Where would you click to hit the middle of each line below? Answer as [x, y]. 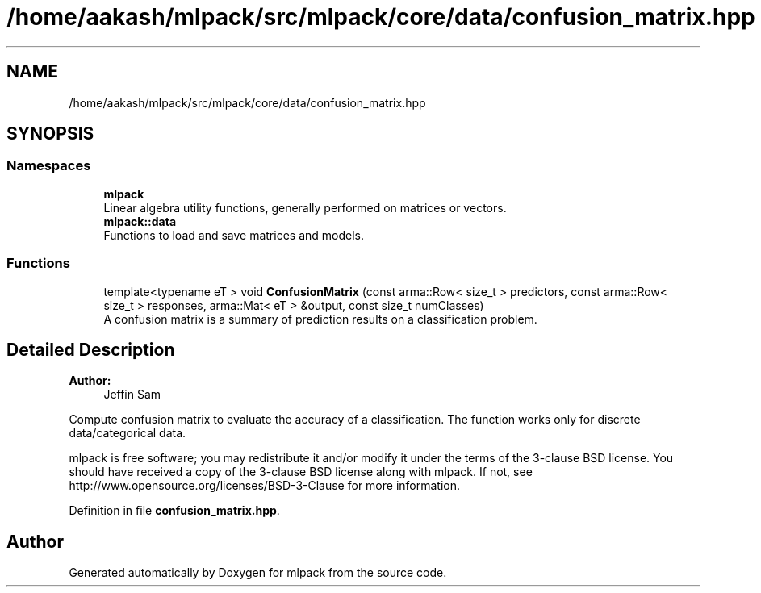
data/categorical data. [128, 433]
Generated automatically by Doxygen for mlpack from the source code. [258, 573]
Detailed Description [91, 349]
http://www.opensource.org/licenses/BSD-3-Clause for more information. [264, 486]
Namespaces [49, 166]
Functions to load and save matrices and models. [234, 235]
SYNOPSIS [50, 134]
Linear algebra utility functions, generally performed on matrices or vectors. [305, 207]
